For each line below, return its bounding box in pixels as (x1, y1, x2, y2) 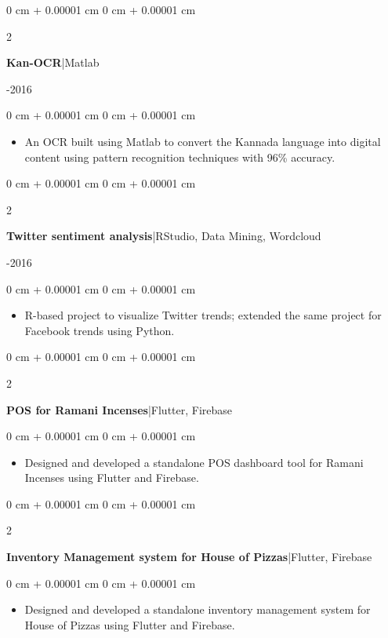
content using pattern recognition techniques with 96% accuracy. (24, 148, 335, 165)
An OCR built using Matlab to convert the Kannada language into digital (24, 133, 381, 149)
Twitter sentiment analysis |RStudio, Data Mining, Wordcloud (6, 228, 321, 244)
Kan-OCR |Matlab (6, 54, 100, 71)
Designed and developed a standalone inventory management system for (24, 601, 371, 618)
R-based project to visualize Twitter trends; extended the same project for (24, 307, 382, 323)
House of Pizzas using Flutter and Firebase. (24, 616, 235, 633)
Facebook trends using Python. (24, 322, 175, 338)
